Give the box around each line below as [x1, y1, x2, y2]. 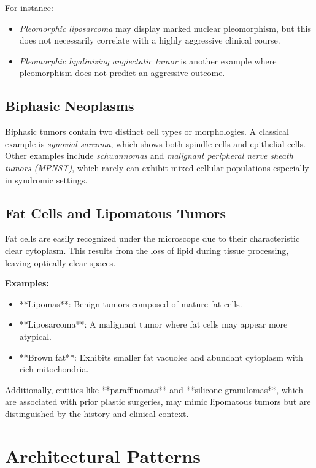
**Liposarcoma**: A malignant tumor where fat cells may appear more [19, 318, 288, 331]
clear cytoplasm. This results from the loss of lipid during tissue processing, [5, 244, 289, 256]
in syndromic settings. [5, 173, 88, 186]
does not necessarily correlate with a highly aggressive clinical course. [19, 34, 280, 47]
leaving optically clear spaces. [5, 256, 116, 269]
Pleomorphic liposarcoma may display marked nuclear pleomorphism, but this [19, 21, 311, 34]
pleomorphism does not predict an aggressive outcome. [19, 66, 225, 79]
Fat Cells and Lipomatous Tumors [5, 203, 226, 222]
